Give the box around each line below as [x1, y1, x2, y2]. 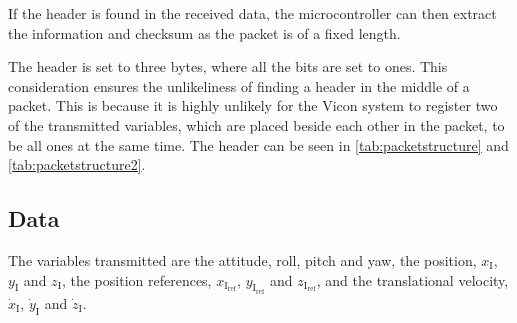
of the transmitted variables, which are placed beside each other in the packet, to [8, 114, 505, 135]
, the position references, [61, 269, 212, 290]
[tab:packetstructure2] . [8, 154, 146, 175]
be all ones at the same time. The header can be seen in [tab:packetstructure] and [8, 134, 509, 155]
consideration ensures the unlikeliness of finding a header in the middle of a [8, 75, 470, 96]
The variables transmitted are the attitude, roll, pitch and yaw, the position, [8, 249, 477, 270]
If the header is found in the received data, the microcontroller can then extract [8, 3, 497, 23]
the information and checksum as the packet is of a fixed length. [8, 22, 401, 43]
